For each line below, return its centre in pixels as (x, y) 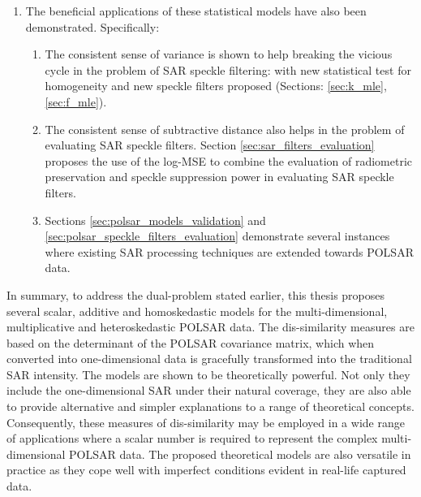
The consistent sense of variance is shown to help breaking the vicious (219, 54)
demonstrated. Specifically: (92, 26)
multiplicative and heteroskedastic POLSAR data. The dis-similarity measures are (210, 327)
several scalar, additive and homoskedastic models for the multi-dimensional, (197, 311)
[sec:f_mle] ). (76, 101)
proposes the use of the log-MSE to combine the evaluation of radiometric (229, 160)
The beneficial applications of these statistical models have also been (196, 11)
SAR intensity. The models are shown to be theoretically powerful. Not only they (208, 374)
